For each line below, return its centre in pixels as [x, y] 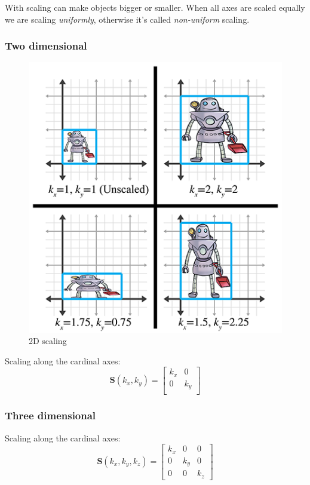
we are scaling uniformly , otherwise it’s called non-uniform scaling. [127, 19]
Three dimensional [50, 415]
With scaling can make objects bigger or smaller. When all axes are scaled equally [155, 7]
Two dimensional [46, 46]
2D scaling [48, 341]
